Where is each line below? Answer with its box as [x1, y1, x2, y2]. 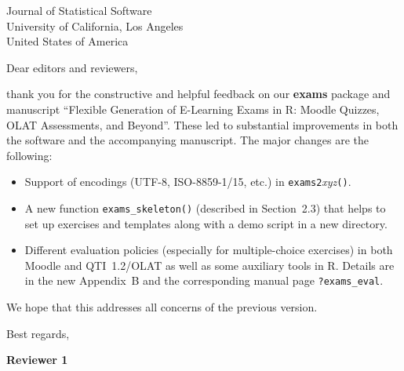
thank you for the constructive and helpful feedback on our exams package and [6, 85, 391, 102]
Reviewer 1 [6, 351, 68, 368]
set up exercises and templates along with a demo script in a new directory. [24, 215, 388, 231]
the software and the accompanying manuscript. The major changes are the [6, 132, 369, 148]
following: [6, 147, 53, 163]
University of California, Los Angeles [6, 17, 184, 34]
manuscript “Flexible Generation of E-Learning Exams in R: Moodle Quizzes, [6, 100, 380, 117]
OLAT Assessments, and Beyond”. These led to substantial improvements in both [6, 116, 399, 133]
